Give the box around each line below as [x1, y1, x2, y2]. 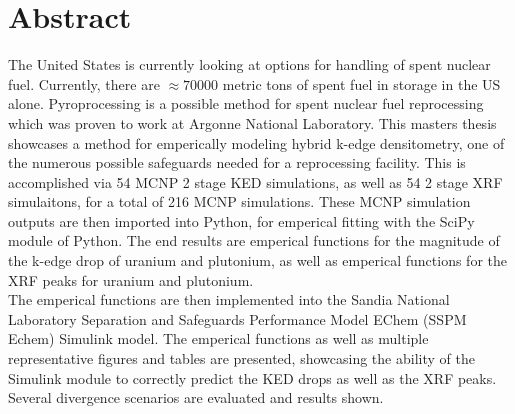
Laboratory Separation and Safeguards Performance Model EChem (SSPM [8, 308, 467, 329]
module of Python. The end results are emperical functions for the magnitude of [8, 230, 500, 251]
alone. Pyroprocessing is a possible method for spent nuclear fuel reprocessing [8, 93, 484, 114]
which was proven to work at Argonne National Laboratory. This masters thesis [8, 112, 497, 133]
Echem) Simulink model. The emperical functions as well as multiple [8, 328, 429, 349]
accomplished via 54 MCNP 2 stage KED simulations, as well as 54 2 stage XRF [8, 171, 503, 192]
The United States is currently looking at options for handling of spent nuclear [8, 54, 491, 75]
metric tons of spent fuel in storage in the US [222, 73, 501, 94]
